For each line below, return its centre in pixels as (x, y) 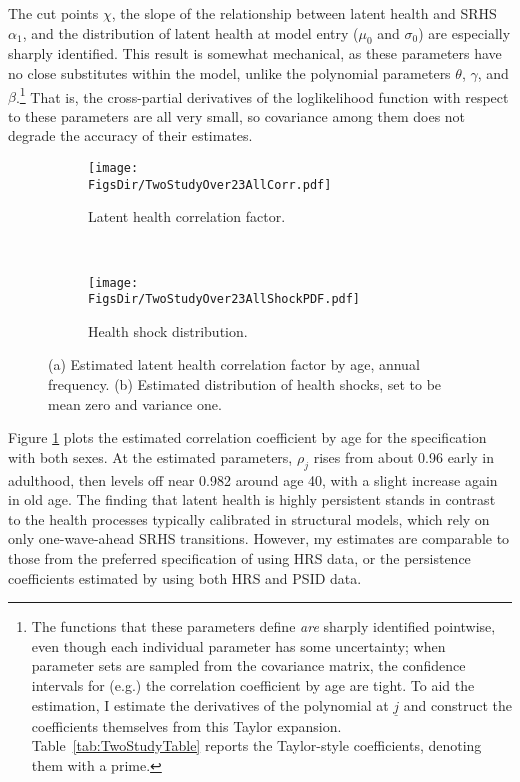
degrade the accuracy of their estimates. (130, 135)
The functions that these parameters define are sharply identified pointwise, (263, 626)
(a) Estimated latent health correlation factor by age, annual (234, 364)
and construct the (458, 704)
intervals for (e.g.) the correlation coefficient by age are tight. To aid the (253, 684)
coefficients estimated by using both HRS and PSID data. (185, 577)
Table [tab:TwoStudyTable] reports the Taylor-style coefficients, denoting (256, 745)
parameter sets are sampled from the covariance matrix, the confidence (248, 665)
